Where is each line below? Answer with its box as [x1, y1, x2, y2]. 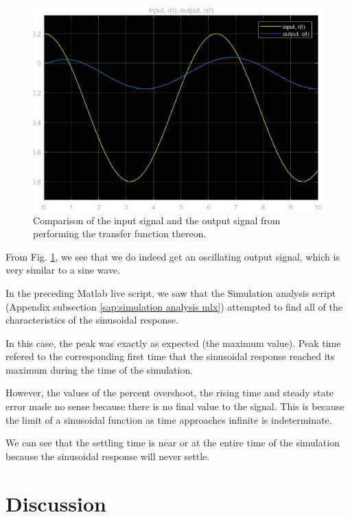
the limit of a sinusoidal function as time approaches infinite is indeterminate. [5, 412, 332, 426]
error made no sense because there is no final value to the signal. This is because [5, 399, 345, 413]
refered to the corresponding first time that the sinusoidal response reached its [5, 349, 335, 363]
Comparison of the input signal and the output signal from [33, 213, 281, 227]
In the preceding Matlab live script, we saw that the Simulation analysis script [5, 285, 336, 300]
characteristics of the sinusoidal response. [5, 313, 178, 327]
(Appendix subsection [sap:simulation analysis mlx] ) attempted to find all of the [5, 299, 342, 313]
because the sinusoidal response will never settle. [5, 448, 210, 463]
